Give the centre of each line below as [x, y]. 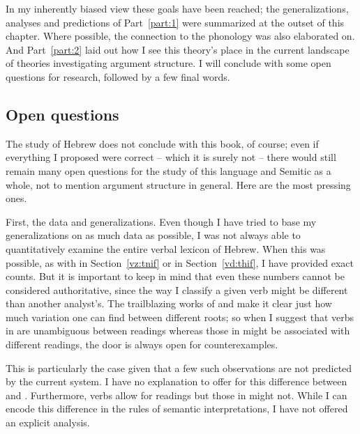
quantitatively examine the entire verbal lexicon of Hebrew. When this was [166, 248]
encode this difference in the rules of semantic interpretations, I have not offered [177, 409]
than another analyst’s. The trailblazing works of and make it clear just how [169, 303]
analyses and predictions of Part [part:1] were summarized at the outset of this [175, 22]
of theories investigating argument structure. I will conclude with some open [168, 63]
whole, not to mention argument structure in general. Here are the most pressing [178, 184]
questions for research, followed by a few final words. [118, 76]
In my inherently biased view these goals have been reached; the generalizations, [177, 8]
